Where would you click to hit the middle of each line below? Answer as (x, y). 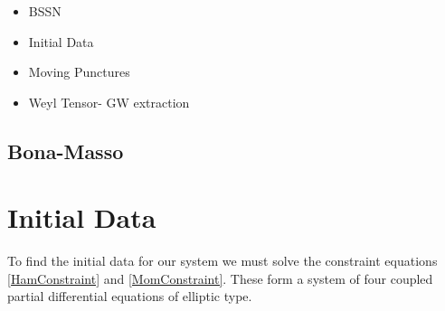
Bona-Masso (66, 151)
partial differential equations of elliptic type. (130, 296)
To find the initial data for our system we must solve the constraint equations (222, 261)
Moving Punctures (79, 72)
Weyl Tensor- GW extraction (109, 102)
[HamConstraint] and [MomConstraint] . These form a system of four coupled (220, 278)
